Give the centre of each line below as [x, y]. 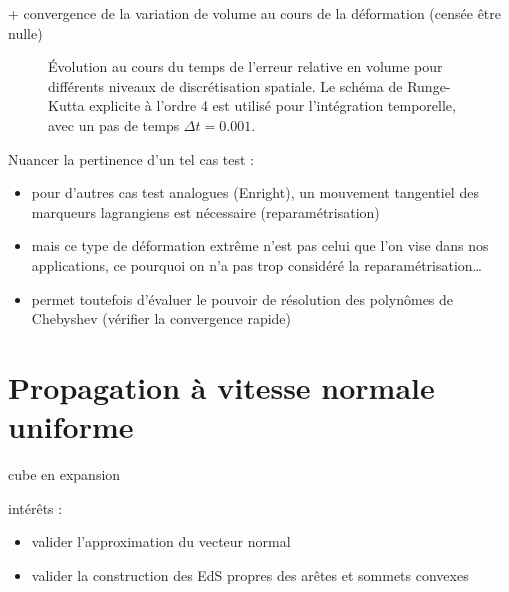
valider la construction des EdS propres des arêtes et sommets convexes [250, 574]
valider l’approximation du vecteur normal [161, 541]
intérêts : [35, 507]
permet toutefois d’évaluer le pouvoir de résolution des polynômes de [242, 298]
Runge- [429, 85]
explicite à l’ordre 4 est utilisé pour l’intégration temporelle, [272, 105]
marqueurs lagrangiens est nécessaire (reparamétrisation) [205, 211]
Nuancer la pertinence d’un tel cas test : [131, 158]
